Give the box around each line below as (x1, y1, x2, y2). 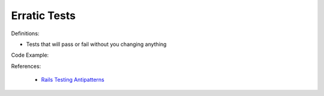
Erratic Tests (11, 9, 76, 22)
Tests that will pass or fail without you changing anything (26, 41, 167, 48)
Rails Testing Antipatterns (41, 76, 104, 83)
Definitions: (11, 30, 40, 37)
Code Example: (11, 51, 49, 59)
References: (11, 63, 41, 70)
